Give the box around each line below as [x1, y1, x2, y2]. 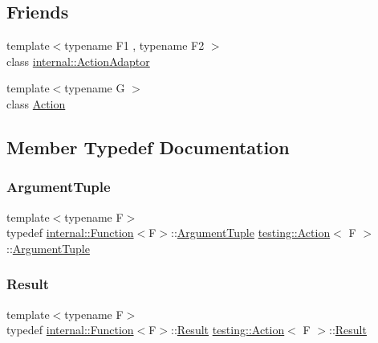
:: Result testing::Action [171, 321, 285, 338]
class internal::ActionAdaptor [6, 52, 150, 69]
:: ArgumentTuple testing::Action [171, 224, 331, 241]
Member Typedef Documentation [6, 134, 290, 159]
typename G [64, 80, 125, 96]
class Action [6, 95, 66, 112]
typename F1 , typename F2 [64, 37, 205, 54]
